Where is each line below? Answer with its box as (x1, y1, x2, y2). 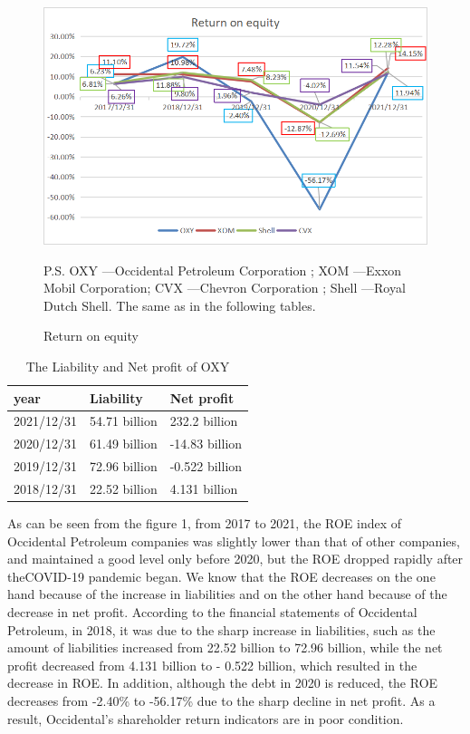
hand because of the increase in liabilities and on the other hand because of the (7, 584, 447, 604)
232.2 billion (169, 411, 238, 430)
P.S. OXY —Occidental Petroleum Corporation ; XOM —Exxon (43, 260, 402, 279)
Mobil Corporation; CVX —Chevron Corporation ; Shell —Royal (43, 278, 406, 297)
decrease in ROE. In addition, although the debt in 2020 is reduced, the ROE (7, 673, 438, 692)
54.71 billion (90, 411, 158, 430)
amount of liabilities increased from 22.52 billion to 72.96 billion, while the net (7, 638, 443, 657)
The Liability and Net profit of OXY (25, 356, 230, 375)
